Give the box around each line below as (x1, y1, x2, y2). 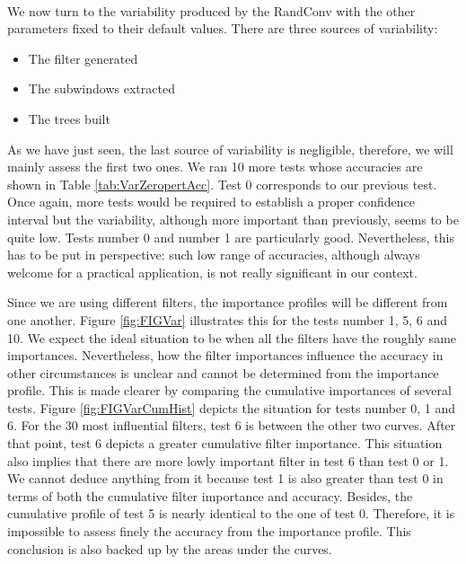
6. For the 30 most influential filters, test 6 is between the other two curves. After (7, 416, 456, 435)
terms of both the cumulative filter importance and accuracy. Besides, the (7, 486, 413, 505)
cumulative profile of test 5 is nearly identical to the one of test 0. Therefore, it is (7, 504, 455, 523)
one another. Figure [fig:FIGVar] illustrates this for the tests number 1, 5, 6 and (7, 310, 447, 329)
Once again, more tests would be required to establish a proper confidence (7, 192, 415, 211)
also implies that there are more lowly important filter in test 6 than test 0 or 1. (7, 451, 449, 470)
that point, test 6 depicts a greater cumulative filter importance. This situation (7, 434, 443, 453)
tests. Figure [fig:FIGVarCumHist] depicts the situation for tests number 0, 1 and (7, 398, 455, 417)
